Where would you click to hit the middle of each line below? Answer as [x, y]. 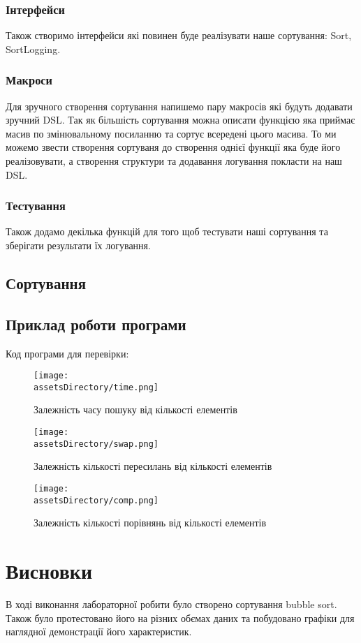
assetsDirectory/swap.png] [96, 444]
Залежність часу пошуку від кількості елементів [135, 409]
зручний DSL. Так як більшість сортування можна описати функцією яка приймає [180, 120]
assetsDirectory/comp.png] [96, 500]
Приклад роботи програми [96, 324]
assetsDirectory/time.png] [96, 387]
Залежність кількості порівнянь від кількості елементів [150, 523]
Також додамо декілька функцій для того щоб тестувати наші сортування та [167, 231]
